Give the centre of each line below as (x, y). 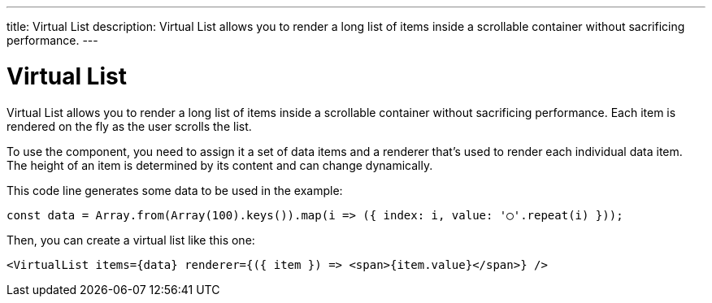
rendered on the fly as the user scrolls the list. (129, 126)
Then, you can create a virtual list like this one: (131, 240)
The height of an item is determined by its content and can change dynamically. (220, 165)
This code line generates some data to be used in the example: (175, 190)
